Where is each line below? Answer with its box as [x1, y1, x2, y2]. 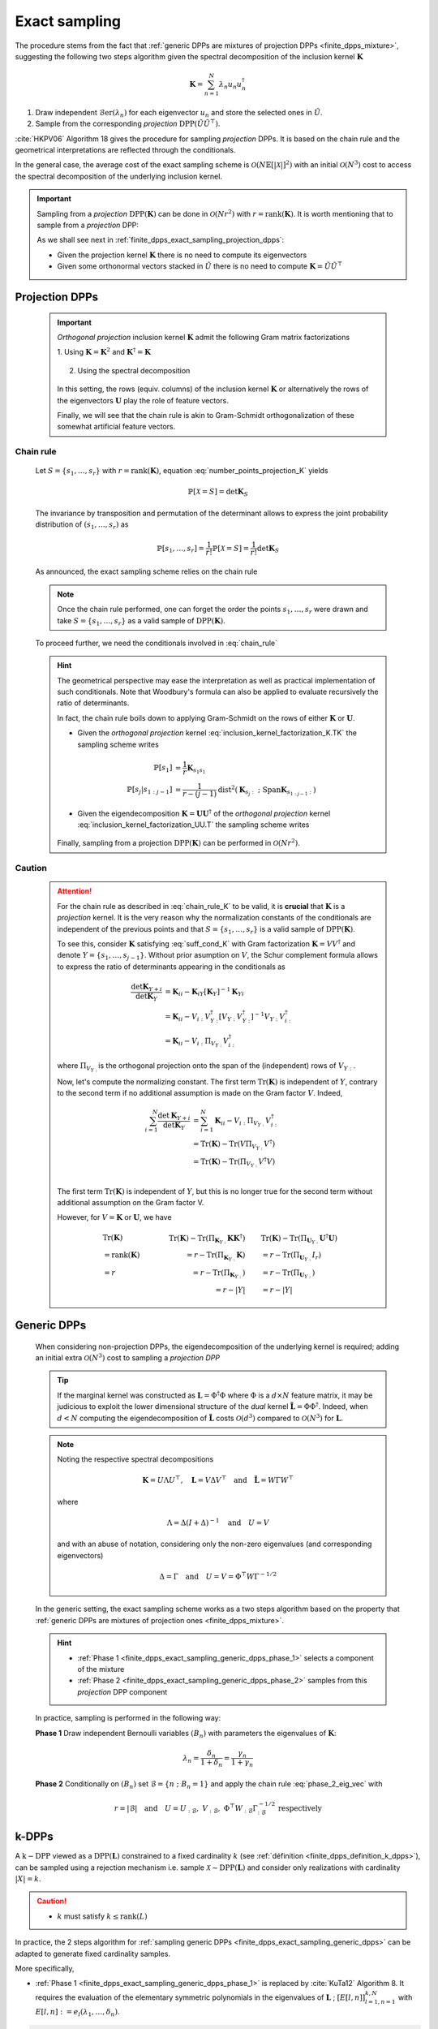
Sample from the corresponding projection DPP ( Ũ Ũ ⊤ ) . [35, 118, 221, 129]
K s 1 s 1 [187, 763, 206, 775]
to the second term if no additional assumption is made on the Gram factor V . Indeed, [57, 1088, 343, 1097]
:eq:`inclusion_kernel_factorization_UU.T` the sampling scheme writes [77, 820, 310, 829]
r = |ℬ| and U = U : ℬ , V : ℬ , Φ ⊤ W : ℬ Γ [114, 1803, 259, 1815]
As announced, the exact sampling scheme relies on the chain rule [35, 566, 258, 576]
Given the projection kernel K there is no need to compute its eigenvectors [57, 250, 307, 260]
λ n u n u [218, 80, 243, 91]
